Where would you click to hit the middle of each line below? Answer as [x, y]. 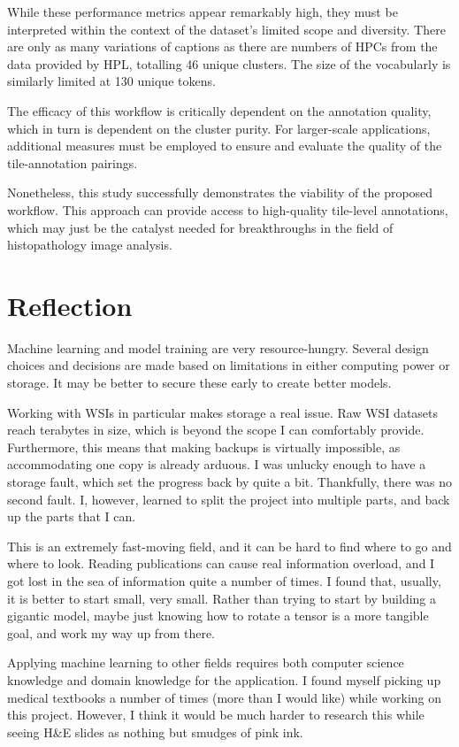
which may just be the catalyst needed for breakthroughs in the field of [200, 227]
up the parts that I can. [72, 516]
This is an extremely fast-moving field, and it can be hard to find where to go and [229, 546]
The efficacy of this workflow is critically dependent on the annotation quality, [219, 110]
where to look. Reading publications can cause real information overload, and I [221, 563]
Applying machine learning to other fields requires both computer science [206, 662]
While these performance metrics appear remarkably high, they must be [203, 12]
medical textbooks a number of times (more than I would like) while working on [225, 697]
